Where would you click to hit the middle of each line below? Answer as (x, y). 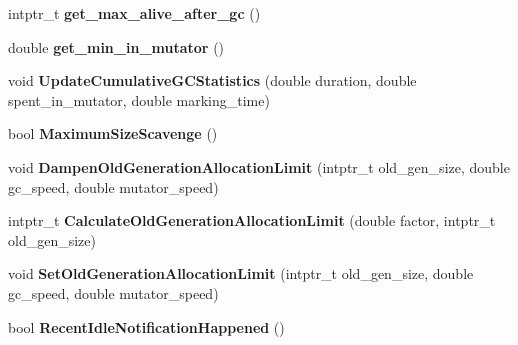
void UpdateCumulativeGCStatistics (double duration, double (212, 80)
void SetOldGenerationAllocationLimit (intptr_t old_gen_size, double (241, 273)
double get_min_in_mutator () (116, 46)
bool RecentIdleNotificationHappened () (146, 326)
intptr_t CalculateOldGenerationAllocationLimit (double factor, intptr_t (252, 220)
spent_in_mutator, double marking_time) (139, 99)
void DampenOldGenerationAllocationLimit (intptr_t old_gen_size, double (259, 166)
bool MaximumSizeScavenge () (113, 133)
